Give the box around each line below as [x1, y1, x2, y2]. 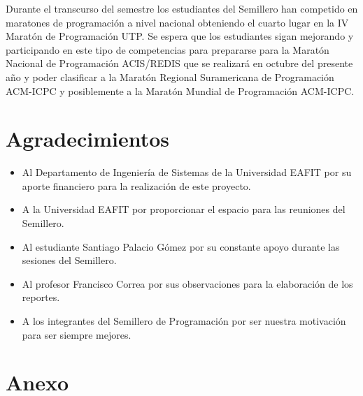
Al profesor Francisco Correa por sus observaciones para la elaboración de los [22, 276, 353, 291]
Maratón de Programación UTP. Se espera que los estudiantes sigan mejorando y [6, 29, 354, 43]
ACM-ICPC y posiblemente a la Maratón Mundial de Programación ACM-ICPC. [6, 83, 355, 98]
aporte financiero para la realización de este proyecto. [22, 178, 251, 193]
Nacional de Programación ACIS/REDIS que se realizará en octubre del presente [6, 56, 353, 71]
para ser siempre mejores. [22, 327, 131, 342]
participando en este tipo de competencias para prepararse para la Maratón [6, 42, 329, 57]
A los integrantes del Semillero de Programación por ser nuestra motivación [22, 314, 346, 328]
